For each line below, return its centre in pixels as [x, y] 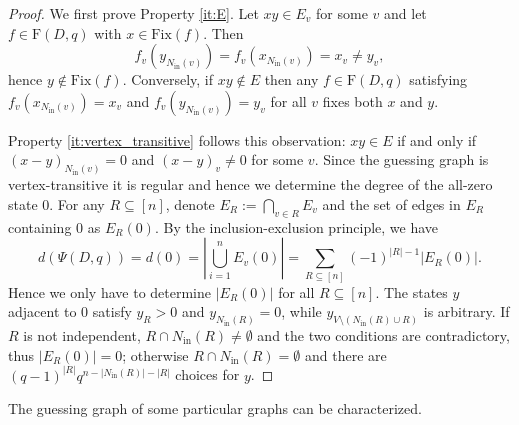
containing [40, 226]
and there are [346, 354]
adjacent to [42, 311]
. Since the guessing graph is [401, 159]
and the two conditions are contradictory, [383, 335]
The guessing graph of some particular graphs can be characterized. [215, 408]
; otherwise [155, 354]
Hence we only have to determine [109, 291]
